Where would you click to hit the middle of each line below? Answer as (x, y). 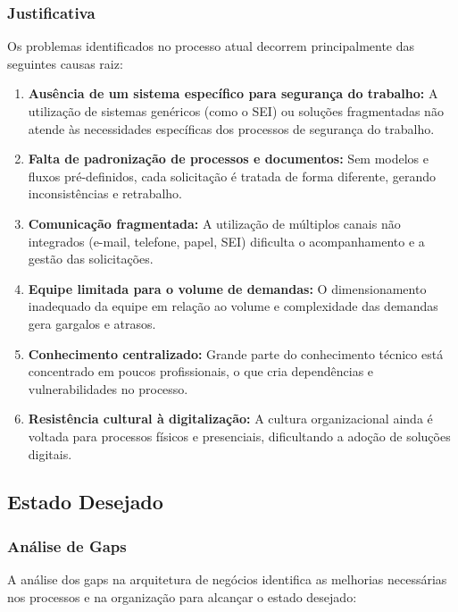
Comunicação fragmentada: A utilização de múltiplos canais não (214, 223)
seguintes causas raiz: (65, 63)
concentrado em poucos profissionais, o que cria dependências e (201, 371)
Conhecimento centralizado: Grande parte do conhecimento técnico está (236, 353)
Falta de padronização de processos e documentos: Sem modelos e (229, 159)
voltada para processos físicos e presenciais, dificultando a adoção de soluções (239, 436)
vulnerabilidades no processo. (108, 388)
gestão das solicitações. (91, 259)
